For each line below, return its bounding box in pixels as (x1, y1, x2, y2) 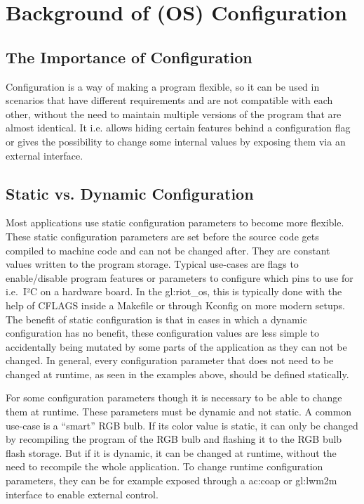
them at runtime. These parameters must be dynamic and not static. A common (6, 404, 352, 419)
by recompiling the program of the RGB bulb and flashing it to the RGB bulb (6, 432, 342, 446)
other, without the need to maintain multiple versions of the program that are (6, 106, 342, 121)
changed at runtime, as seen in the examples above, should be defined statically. (6, 366, 349, 381)
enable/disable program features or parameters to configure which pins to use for (6, 270, 353, 285)
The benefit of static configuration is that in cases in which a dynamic (6, 311, 307, 326)
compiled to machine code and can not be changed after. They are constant (6, 243, 330, 257)
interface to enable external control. (6, 486, 159, 501)
